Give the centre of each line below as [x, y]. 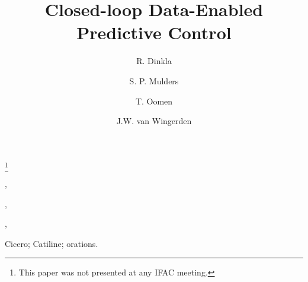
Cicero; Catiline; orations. [52, 243]
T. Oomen [154, 101]
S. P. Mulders [154, 80]
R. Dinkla [154, 61]
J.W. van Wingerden [154, 121]
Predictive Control [154, 32]
